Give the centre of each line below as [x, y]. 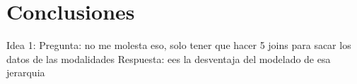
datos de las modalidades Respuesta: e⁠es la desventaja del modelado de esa [169, 58]
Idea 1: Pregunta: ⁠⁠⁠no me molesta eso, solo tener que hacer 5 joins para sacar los [179, 45]
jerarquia [26, 72]
